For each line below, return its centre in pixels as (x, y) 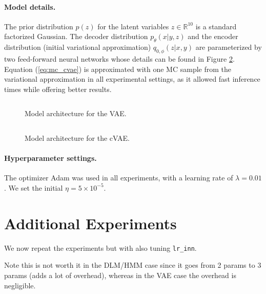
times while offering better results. (58, 89)
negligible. (20, 285)
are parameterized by (229, 47)
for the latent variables (133, 26)
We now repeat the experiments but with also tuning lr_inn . (100, 247)
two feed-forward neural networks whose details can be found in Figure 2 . (119, 58)
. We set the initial (34, 187)
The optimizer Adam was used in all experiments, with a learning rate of (119, 178)
